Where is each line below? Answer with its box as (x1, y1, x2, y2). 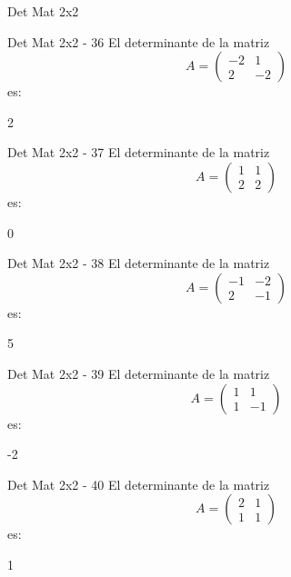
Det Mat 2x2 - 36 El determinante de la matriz (7, 32, 270, 51)
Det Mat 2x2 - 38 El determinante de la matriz (7, 254, 270, 273)
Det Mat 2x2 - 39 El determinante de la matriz (7, 363, 270, 383)
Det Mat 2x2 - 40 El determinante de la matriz (7, 474, 270, 493)
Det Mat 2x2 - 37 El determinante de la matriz (7, 143, 270, 162)
